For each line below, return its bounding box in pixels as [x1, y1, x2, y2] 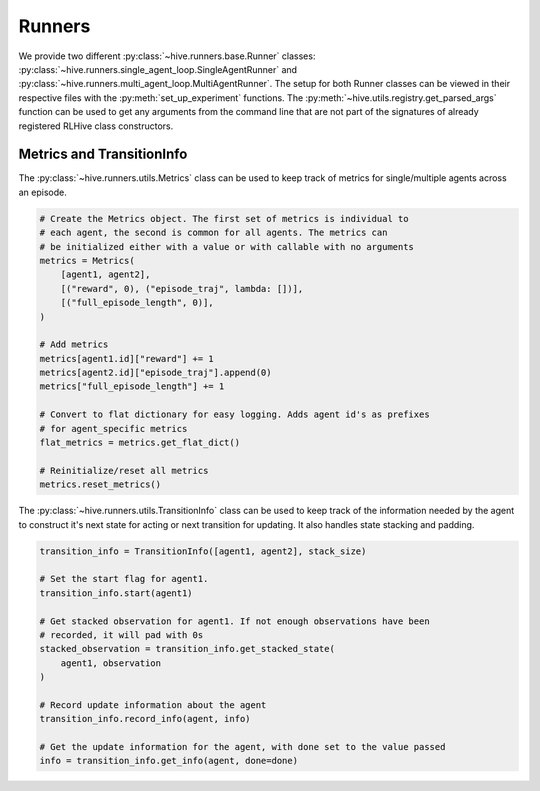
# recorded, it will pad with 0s [39, 629, 204, 640]
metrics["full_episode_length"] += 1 [39, 381, 225, 392]
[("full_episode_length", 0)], [60, 297, 214, 309]
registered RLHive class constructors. [18, 120, 174, 132]
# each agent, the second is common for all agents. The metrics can [39, 227, 388, 239]
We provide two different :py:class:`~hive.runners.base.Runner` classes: [18, 50, 316, 62]
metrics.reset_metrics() [39, 479, 162, 490]
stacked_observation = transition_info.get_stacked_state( [39, 643, 335, 655]
